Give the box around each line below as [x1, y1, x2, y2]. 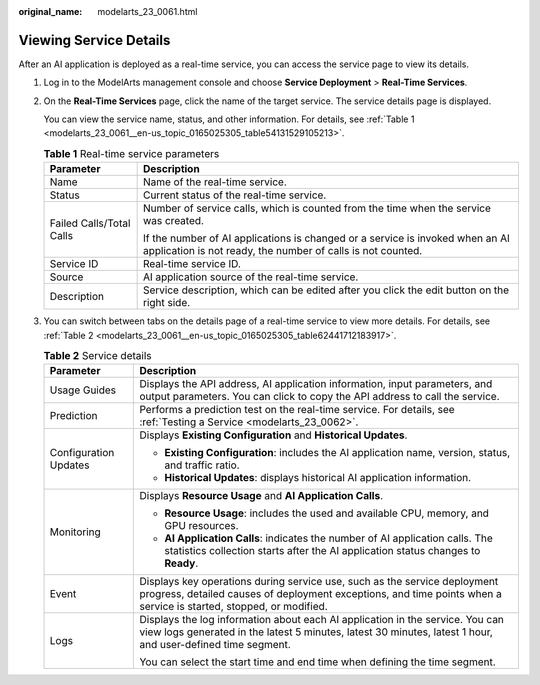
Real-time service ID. [142, 257, 242, 271]
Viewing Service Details [18, 31, 171, 49]
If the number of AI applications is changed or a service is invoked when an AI [142, 231, 510, 245]
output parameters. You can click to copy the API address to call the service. [139, 390, 500, 404]
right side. [142, 296, 191, 310]
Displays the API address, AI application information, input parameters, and [139, 377, 493, 391]
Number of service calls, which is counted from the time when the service [142, 201, 492, 215]
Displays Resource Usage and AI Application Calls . [139, 489, 384, 503]
